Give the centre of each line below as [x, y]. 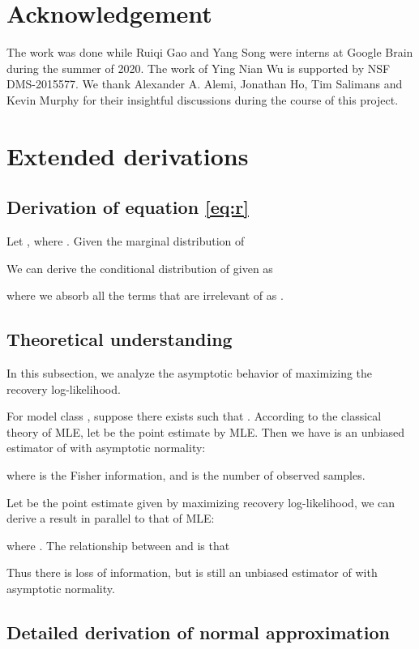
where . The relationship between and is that [118, 545]
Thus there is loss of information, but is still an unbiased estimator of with [192, 572]
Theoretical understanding [120, 339]
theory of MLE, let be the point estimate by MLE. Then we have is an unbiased [206, 431]
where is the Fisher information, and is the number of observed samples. [186, 475]
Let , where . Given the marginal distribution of [126, 241]
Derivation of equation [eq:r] [128, 207]
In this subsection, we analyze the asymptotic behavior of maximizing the [190, 373]
